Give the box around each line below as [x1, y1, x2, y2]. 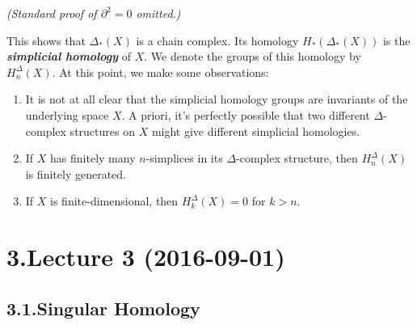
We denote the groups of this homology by [150, 48, 361, 65]
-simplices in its [145, 150, 223, 167]
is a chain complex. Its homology [136, 32, 299, 49]
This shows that [6, 32, 86, 49]
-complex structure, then [236, 150, 358, 167]
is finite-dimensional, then [50, 192, 179, 209]
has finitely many [50, 150, 136, 167]
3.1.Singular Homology [6, 295, 200, 320]
